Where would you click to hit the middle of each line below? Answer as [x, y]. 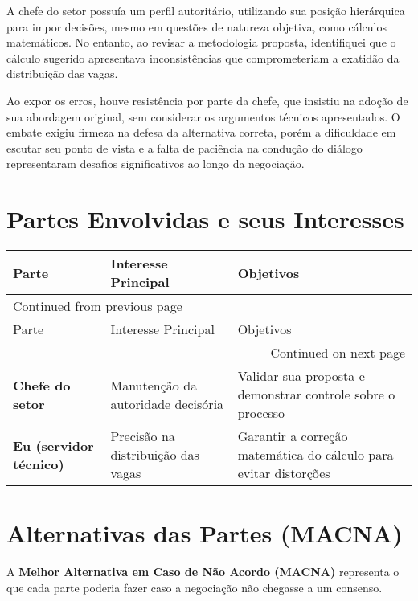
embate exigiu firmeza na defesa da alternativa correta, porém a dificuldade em [201, 132]
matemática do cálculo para [316, 455]
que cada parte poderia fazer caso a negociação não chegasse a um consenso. [195, 587]
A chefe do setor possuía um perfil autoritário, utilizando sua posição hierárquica [206, 10]
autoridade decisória [167, 403]
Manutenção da [154, 385]
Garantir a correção [293, 436]
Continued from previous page [98, 306]
